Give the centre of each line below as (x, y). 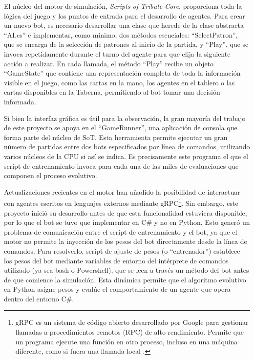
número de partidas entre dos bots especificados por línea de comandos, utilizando (127, 147)
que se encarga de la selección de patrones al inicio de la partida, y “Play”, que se (126, 44)
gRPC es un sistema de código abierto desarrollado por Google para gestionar (132, 322)
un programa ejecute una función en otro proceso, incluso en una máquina (127, 341)
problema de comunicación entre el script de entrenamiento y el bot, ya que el (121, 231)
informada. (20, 101)
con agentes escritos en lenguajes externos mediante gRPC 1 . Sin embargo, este (121, 202)
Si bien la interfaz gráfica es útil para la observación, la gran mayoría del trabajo (125, 118)
